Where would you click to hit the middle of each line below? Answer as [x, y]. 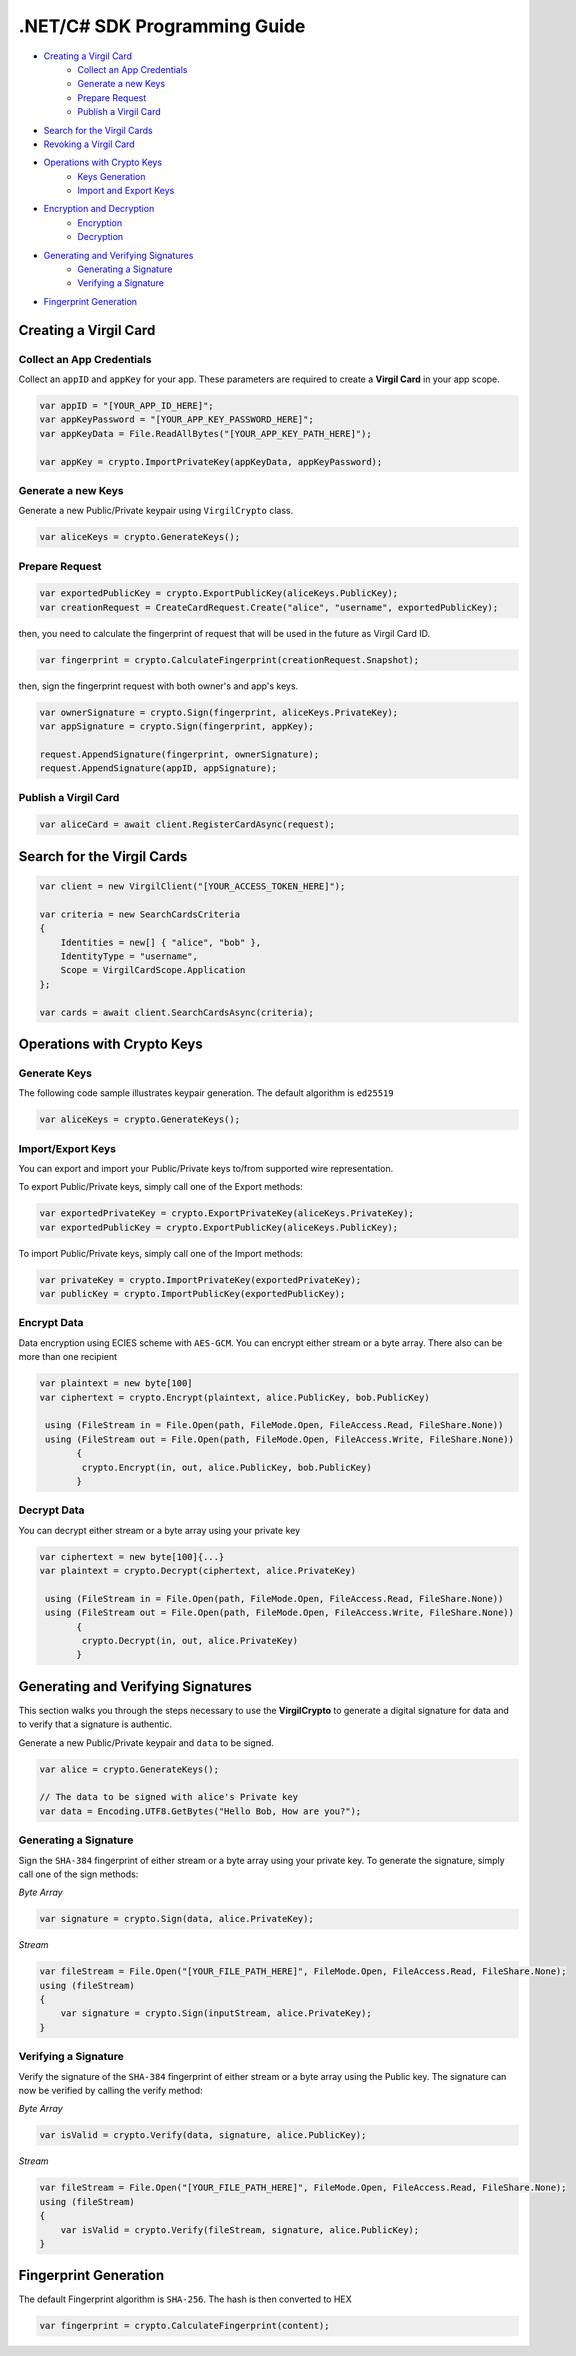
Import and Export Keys [126, 191]
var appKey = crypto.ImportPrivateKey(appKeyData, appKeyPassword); [211, 461]
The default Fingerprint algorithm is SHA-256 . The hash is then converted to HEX [185, 2299]
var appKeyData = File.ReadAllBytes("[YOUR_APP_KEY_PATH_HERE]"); [205, 433]
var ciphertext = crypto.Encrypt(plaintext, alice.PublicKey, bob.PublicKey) [234, 1397]
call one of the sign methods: [78, 1874]
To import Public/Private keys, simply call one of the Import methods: [161, 1253]
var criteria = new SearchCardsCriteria [139, 914]
